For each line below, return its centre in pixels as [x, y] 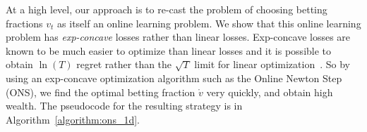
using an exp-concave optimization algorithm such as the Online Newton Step [174, 78]
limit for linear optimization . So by [272, 64]
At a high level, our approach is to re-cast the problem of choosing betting [167, 9]
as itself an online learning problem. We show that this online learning [209, 23]
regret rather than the [124, 64]
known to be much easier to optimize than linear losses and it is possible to [169, 50]
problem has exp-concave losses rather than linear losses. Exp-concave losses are [178, 37]
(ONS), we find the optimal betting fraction [101, 92]
